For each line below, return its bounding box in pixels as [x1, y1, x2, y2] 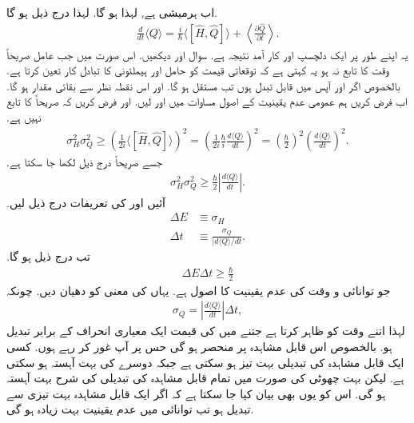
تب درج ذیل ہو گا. [6, 247, 91, 264]
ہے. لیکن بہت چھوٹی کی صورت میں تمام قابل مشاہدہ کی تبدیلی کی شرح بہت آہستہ [6, 369, 404, 386]
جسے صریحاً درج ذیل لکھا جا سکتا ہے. [6, 154, 163, 170]
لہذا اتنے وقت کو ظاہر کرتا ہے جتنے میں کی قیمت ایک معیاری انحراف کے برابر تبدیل [6, 322, 405, 339]
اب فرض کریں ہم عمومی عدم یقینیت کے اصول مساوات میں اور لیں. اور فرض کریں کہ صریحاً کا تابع [6, 93, 408, 110]
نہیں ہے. [6, 109, 42, 125]
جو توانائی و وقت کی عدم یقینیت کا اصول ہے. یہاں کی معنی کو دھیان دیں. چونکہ [6, 281, 391, 298]
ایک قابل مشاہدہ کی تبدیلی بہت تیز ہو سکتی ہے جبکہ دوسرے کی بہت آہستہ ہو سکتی [6, 353, 404, 370]
